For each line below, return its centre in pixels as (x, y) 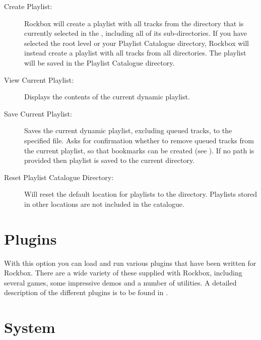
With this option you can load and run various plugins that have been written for (130, 263)
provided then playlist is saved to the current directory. (110, 160)
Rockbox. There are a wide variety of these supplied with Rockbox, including (123, 273)
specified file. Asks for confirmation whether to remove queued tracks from (139, 140)
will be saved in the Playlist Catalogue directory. (100, 62)
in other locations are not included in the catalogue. (104, 204)
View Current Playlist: (39, 79)
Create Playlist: (28, 6)
